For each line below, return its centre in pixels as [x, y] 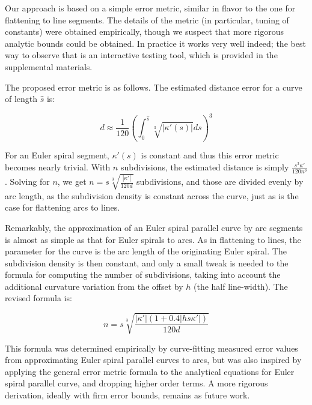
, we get [72, 181]
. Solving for [27, 181]
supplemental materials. [49, 66]
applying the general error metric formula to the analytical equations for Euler [150, 371]
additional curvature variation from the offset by [94, 286]
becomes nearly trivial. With [58, 167]
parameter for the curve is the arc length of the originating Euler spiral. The [146, 251]
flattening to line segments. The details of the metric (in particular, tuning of [147, 19]
